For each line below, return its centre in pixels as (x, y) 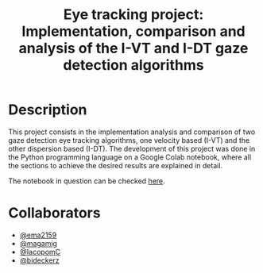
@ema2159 (38, 235)
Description (48, 110)
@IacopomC (40, 252)
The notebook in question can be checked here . (87, 181)
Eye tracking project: (133, 15)
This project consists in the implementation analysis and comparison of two (132, 132)
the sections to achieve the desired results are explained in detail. (116, 165)
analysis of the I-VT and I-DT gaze (133, 48)
